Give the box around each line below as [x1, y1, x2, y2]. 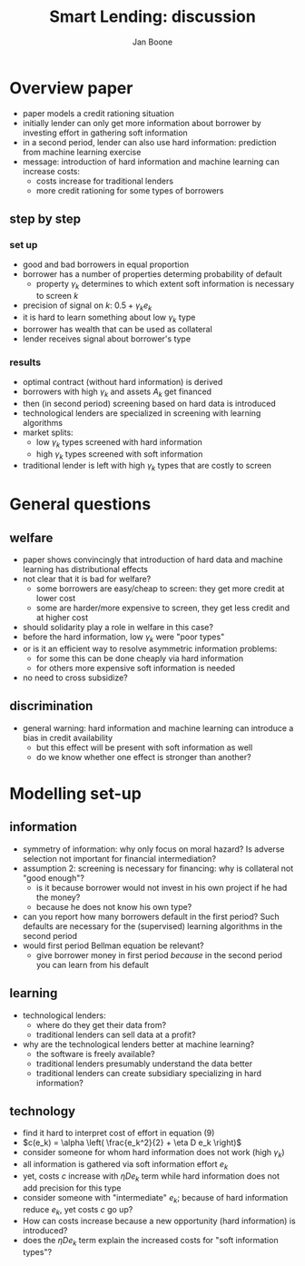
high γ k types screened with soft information [35, 448, 203, 461]
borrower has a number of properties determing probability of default [22, 269, 283, 280]
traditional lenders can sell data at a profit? [35, 1029, 197, 1040]
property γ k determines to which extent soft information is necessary [35, 279, 295, 292]
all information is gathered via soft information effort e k [22, 1159, 229, 1172]
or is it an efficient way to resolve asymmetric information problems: [22, 643, 278, 655]
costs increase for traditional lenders [35, 175, 174, 186]
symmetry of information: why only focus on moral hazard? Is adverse [22, 843, 285, 855]
